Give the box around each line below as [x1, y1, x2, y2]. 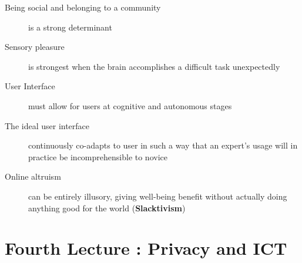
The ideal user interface [5, 119, 90, 131]
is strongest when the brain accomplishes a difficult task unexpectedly [28, 60, 280, 72]
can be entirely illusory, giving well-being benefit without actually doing [28, 190, 287, 202]
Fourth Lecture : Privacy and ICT [5, 236, 287, 260]
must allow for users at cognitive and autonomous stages [28, 99, 232, 112]
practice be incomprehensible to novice [28, 150, 167, 163]
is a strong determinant [28, 21, 112, 33]
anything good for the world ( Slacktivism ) [28, 201, 186, 214]
